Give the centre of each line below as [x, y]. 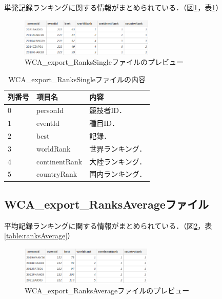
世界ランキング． [118, 148]
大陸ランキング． [118, 161]
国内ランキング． [118, 174]
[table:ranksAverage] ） [39, 236]
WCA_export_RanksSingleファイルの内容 [77, 79]
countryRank [57, 174]
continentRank [59, 161]
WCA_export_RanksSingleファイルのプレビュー [104, 62]
